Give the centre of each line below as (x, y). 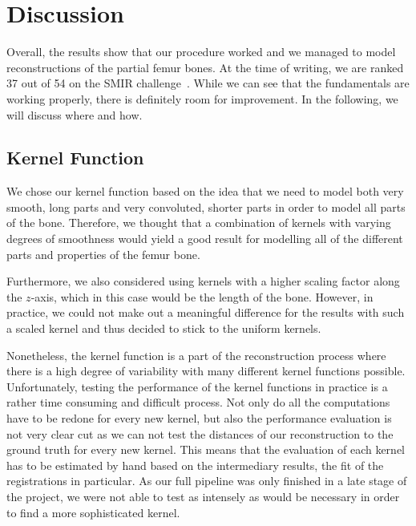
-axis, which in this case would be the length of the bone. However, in (202, 296)
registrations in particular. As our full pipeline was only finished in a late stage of (207, 481)
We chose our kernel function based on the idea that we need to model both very (205, 191)
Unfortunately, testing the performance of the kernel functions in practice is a (197, 386)
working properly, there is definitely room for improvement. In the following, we (202, 98)
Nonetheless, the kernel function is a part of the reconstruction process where (196, 355)
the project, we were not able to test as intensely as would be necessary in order (203, 496)
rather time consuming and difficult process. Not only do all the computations (198, 402)
